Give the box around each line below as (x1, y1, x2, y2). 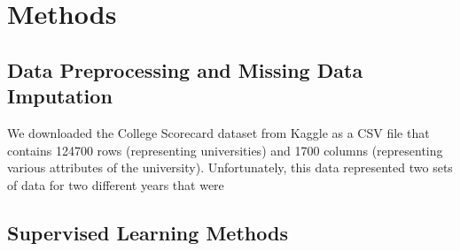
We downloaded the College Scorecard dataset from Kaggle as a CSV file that (7, 123, 430, 141)
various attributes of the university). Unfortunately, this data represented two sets (7, 158, 453, 177)
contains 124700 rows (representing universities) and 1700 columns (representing (7, 141, 443, 159)
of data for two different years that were (7, 175, 224, 194)
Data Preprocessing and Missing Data (7, 56, 363, 83)
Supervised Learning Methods (7, 218, 288, 246)
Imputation (7, 82, 113, 110)
